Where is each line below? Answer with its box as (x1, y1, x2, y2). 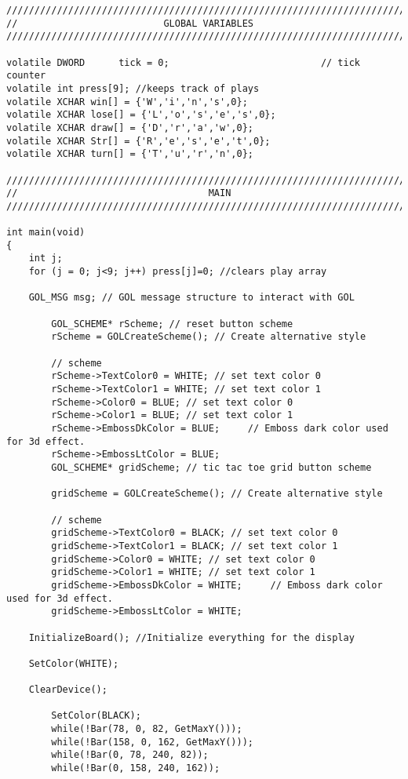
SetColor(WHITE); (28, 657, 119, 669)
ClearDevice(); (28, 684, 107, 696)
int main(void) (6, 227, 86, 238)
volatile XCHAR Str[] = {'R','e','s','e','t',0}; (6, 135, 271, 147)
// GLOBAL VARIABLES (6, 17, 253, 29)
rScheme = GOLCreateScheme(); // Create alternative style (51, 331, 366, 343)
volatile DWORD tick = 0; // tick (6, 56, 361, 68)
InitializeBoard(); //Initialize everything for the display (28, 632, 355, 643)
